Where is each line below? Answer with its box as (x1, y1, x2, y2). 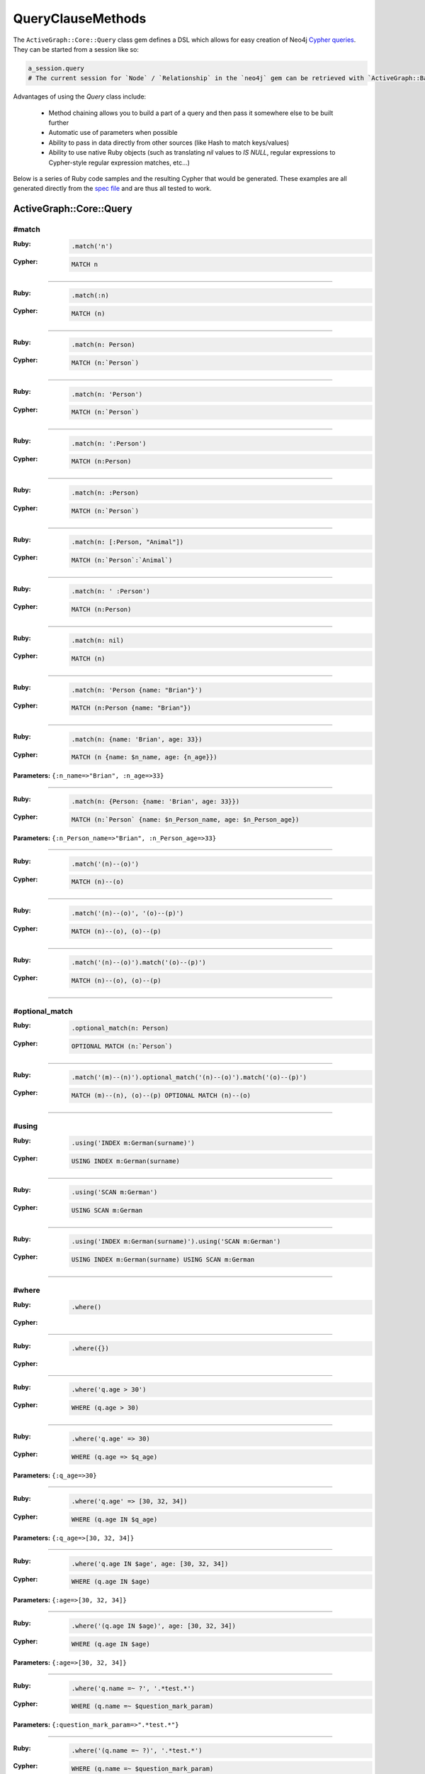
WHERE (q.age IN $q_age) (71, 1515, 158, 1524)
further (48, 119, 69, 127)
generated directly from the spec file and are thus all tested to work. (13, 184, 212, 193)
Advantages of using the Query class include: (13, 92, 147, 101)
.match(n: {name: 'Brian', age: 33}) (71, 735, 203, 743)
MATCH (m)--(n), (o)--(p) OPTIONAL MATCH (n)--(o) (71, 1091, 251, 1099)
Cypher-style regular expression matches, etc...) (48, 158, 191, 167)
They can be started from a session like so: (13, 45, 140, 53)
